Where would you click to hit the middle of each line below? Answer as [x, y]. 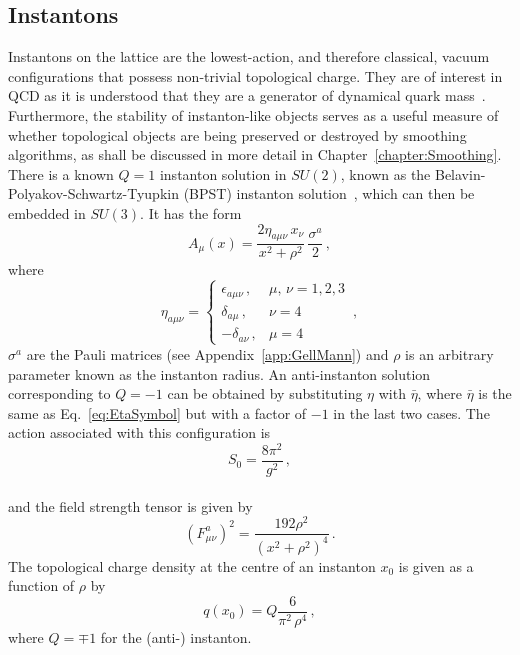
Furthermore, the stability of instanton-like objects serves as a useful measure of [253, 114]
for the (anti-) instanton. [176, 636]
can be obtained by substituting [265, 393]
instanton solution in [223, 173]
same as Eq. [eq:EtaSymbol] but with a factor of [157, 412]
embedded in [47, 212]
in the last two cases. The [411, 412]
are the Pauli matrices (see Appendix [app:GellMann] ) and [207, 353]
